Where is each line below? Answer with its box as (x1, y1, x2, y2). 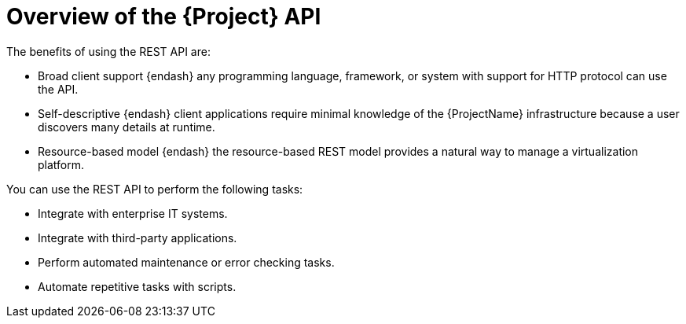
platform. (38, 157, 85, 171)
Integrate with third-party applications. (38, 230, 237, 245)
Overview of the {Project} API (6, 3, 321, 30)
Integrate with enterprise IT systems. (38, 206, 228, 220)
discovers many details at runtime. (38, 120, 215, 134)
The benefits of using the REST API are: (6, 44, 211, 58)
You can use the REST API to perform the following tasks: (6, 182, 303, 196)
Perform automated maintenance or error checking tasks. (38, 255, 335, 269)
